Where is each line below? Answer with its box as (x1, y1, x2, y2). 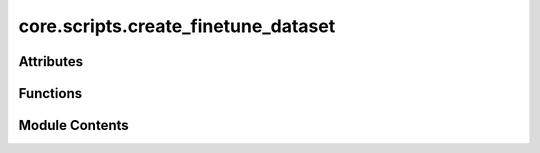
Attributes (18, 53, 84, 70)
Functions (18, 85, 83, 102)
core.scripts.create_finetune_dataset (18, 15, 336, 37)
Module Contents (18, 117, 129, 134)
